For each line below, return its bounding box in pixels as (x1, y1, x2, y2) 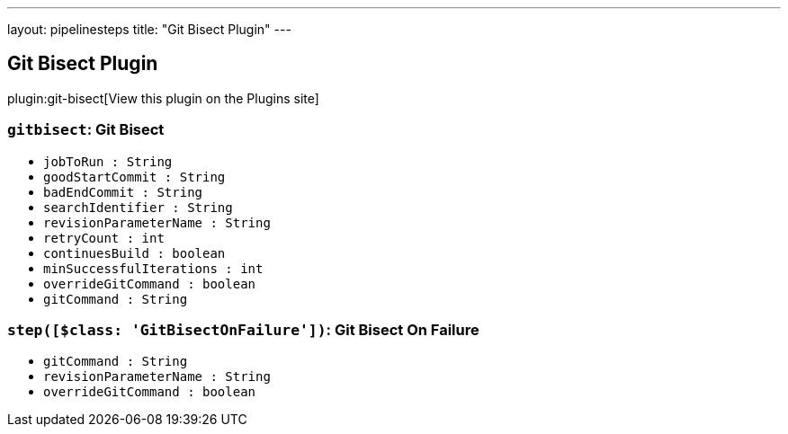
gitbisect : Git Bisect (7, 120, 165, 139)
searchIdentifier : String (43, 199, 233, 215)
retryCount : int (43, 230, 165, 245)
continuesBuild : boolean (43, 245, 226, 261)
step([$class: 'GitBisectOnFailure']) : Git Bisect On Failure (7, 320, 479, 339)
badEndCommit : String (43, 184, 203, 199)
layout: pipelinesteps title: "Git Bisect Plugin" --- (7, 22, 291, 37)
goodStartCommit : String (43, 169, 226, 184)
